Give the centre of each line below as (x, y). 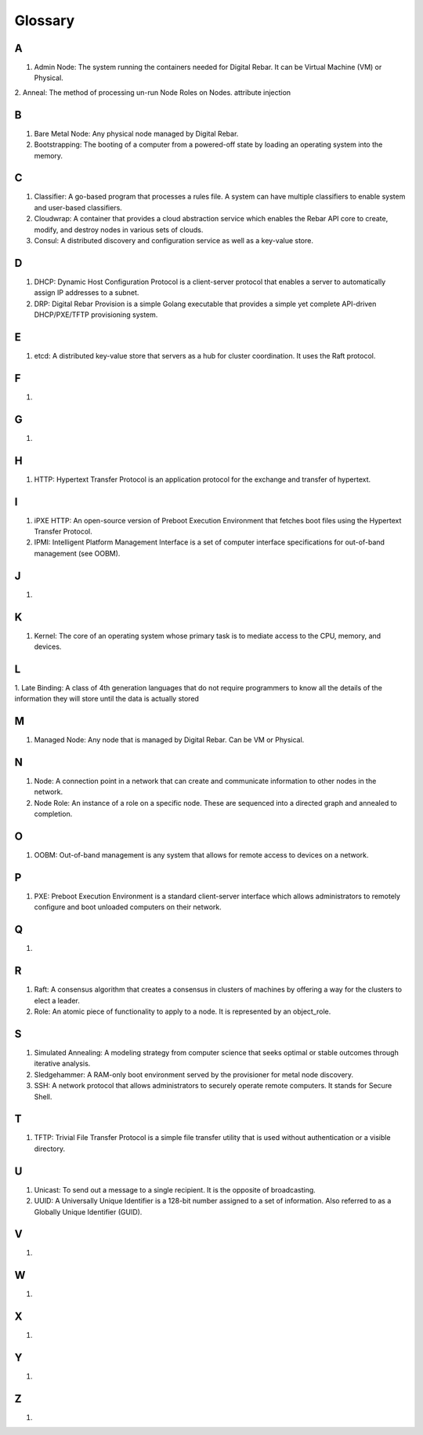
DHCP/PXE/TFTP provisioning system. (96, 315)
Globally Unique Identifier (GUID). (88, 1211)
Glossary (45, 20)
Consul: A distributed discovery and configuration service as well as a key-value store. (174, 240)
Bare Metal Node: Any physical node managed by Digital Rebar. (136, 133)
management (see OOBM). (77, 553)
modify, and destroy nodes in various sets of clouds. (119, 229)
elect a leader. (57, 1000)
